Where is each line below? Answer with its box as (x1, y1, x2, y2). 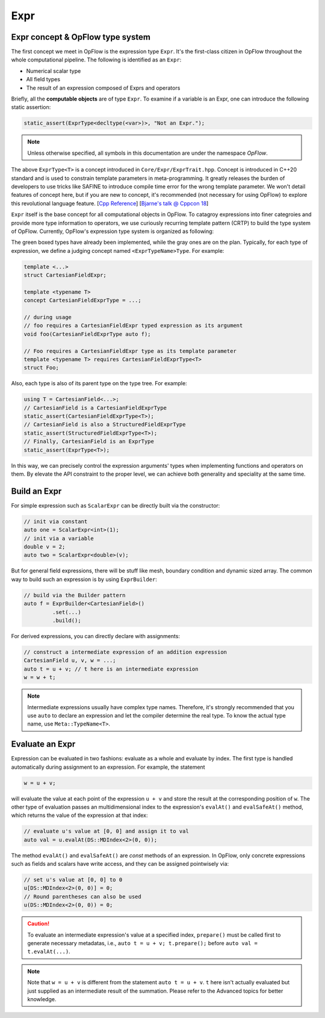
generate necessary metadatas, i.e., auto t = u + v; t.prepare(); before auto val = (27, 940, 258, 947)
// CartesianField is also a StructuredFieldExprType (23, 421, 186, 428)
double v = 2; (23, 544, 66, 550)
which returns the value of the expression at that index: (11, 812, 148, 819)
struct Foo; (23, 364, 60, 371)
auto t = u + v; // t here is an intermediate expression (23, 665, 199, 672)
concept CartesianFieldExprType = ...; (23, 297, 141, 304)
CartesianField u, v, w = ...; (23, 657, 117, 664)
